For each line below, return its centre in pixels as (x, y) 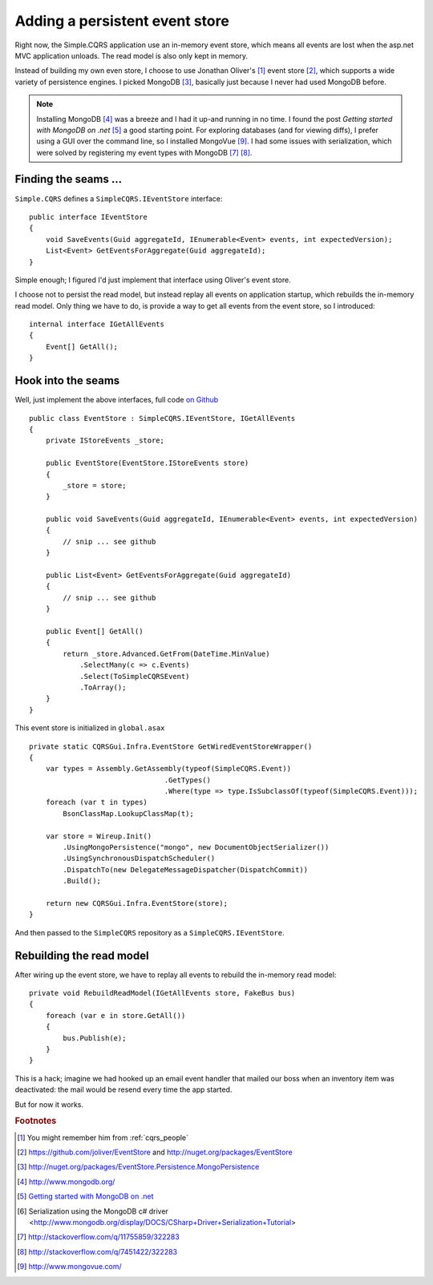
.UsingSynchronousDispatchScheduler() (139, 859)
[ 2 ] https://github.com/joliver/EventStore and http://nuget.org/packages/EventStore (155, 1152)
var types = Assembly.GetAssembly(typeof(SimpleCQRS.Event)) (168, 769)
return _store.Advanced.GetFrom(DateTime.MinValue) (166, 654)
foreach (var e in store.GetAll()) (115, 1015)
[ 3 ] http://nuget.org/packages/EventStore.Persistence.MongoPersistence (138, 1167)
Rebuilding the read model (82, 955)
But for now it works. (49, 1104)
